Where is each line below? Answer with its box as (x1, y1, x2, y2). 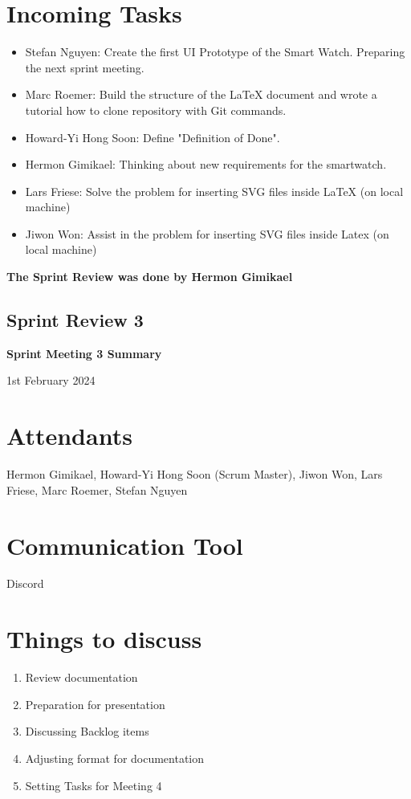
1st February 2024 (6, 372, 96, 389)
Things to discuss (6, 622, 202, 655)
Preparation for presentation (25, 695, 165, 712)
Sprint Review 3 (6, 308, 144, 332)
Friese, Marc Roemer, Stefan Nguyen (6, 481, 188, 498)
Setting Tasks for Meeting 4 (25, 777, 162, 793)
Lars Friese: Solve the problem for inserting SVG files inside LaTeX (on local (25, 182, 404, 199)
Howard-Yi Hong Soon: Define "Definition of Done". (25, 128, 280, 145)
